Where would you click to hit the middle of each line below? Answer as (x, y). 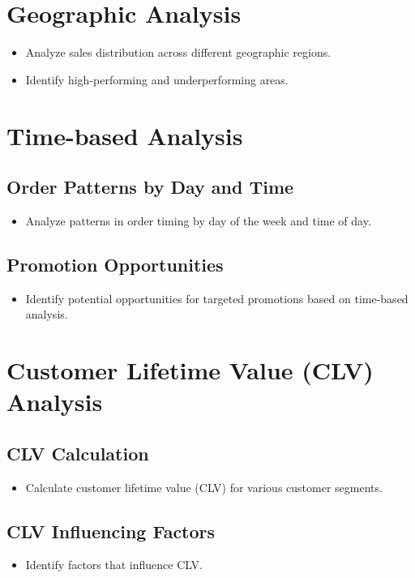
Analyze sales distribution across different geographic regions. (178, 52)
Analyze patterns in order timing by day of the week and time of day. (198, 220)
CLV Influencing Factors (111, 531)
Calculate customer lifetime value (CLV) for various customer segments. (204, 487)
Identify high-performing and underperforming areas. (157, 79)
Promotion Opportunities (115, 264)
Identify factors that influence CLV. (114, 565)
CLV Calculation (78, 453)
